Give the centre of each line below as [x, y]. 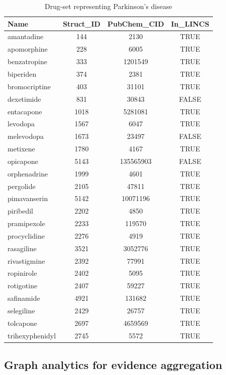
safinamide [24, 298]
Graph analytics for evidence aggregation [113, 365]
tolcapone [22, 323]
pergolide [22, 186]
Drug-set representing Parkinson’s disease [108, 6]
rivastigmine [26, 260]
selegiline [21, 310]
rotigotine [23, 286]
